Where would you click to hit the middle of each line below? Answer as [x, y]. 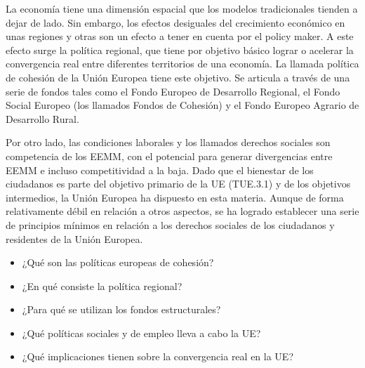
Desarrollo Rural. [42, 118]
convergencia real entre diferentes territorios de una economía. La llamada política [182, 64]
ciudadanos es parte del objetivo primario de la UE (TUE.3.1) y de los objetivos [178, 184]
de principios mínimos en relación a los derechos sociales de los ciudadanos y [170, 224]
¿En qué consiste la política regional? [102, 285]
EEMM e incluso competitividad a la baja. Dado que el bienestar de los [160, 170]
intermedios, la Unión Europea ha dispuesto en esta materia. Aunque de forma [175, 197]
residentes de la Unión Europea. [74, 238]
